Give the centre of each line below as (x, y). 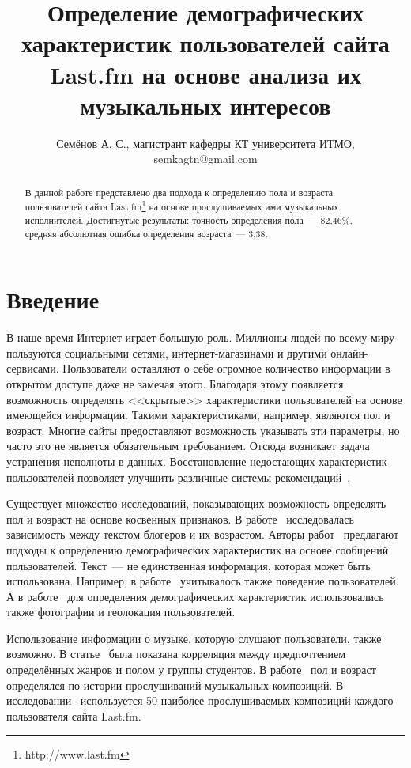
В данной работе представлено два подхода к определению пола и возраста (179, 192)
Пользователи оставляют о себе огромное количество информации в (226, 368)
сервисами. (33, 368)
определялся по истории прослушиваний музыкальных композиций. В (175, 685)
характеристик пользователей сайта (205, 43)
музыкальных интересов (205, 105)
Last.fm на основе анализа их (205, 74)
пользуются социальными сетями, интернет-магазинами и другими (167, 352)
